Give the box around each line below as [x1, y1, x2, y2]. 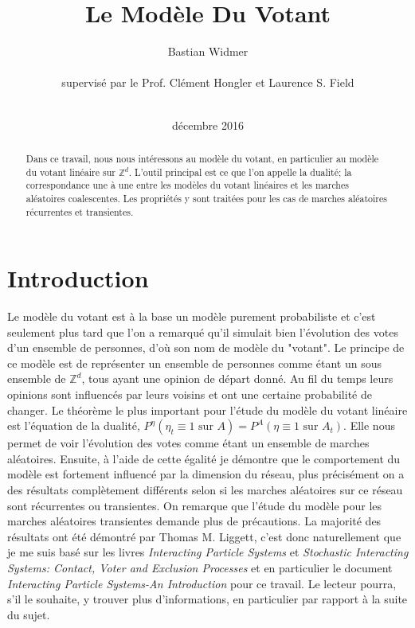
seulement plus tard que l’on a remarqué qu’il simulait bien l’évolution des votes [7, 323, 398, 340]
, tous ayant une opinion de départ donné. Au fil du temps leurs [81, 370, 393, 387]
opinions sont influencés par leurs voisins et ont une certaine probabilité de [7, 386, 372, 403]
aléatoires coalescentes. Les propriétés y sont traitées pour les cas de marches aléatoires [25, 191, 387, 205]
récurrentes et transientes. [25, 205, 134, 218]
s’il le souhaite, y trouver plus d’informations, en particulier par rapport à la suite [7, 591, 408, 607]
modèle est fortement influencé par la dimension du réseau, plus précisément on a [7, 466, 405, 482]
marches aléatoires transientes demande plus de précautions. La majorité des [7, 513, 382, 529]
